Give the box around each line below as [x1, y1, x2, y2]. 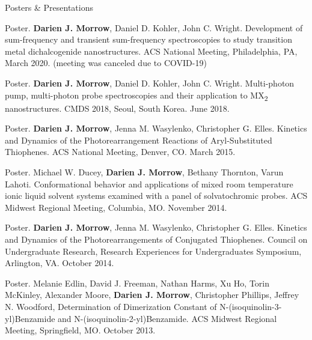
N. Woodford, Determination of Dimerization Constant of [5, 300, 217, 312]
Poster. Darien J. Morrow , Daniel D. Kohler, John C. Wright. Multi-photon [5, 76, 295, 89]
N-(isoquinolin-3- [219, 300, 282, 312]
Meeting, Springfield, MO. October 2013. [5, 324, 156, 336]
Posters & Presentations [5, 1, 93, 13]
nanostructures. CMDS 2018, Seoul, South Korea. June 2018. [5, 102, 230, 114]
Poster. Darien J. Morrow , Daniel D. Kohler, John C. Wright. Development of [5, 21, 303, 34]
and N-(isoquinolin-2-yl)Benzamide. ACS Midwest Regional [58, 312, 277, 324]
